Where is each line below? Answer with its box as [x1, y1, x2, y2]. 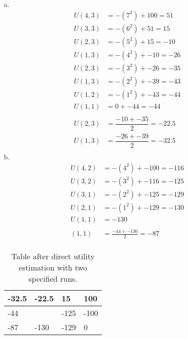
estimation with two [19, 262, 87, 273]
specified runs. [28, 273, 77, 285]
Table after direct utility [11, 250, 95, 262]
